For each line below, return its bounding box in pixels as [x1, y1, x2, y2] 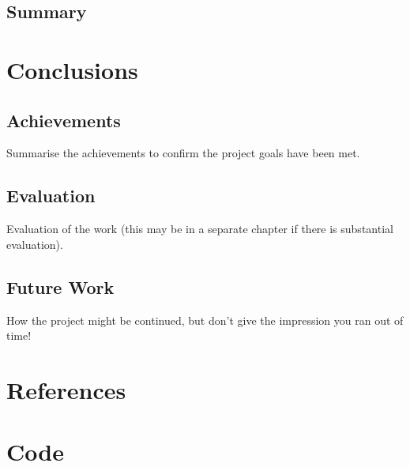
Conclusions [6, 53, 138, 85]
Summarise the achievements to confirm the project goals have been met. [6, 145, 360, 161]
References [6, 373, 126, 405]
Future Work [6, 274, 115, 299]
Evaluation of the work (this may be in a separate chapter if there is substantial [6, 220, 393, 237]
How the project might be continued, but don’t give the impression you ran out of [6, 311, 404, 328]
